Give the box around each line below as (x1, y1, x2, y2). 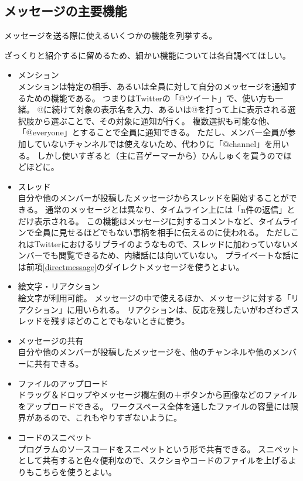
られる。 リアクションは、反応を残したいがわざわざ (91, 303, 291, 315)
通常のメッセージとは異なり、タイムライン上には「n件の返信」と (45, 203, 295, 215)
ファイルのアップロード (18, 377, 108, 389)
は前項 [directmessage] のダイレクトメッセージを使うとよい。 (18, 260, 244, 272)
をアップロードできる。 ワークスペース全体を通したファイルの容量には (18, 400, 291, 412)
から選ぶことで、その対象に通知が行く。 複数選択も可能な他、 (34, 114, 275, 127)
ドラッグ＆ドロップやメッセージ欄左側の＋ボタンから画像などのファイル (18, 388, 297, 401)
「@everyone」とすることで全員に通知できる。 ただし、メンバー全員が (18, 126, 288, 138)
